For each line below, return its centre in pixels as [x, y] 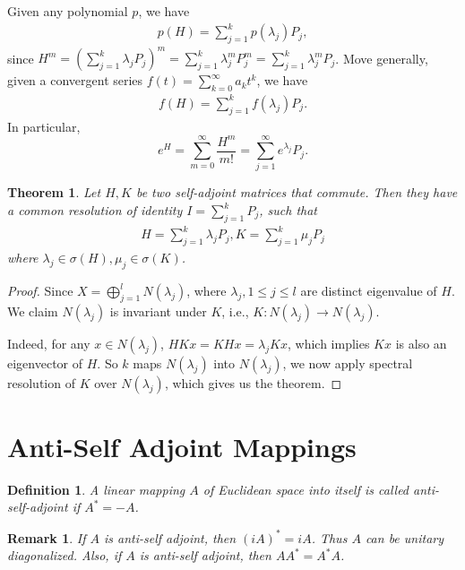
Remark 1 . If [47, 537]
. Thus [329, 537]
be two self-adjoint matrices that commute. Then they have [297, 192]
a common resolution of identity [95, 210]
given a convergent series [75, 80]
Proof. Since [40, 290]
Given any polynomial [68, 11]
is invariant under [158, 311]
